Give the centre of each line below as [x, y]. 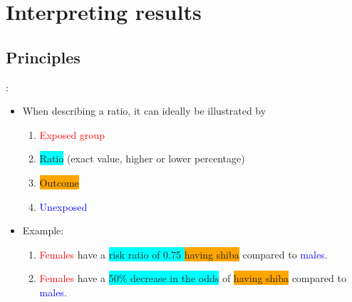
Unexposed [63, 206]
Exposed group [72, 134]
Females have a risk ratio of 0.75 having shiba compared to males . [183, 254]
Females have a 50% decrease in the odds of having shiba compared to [193, 278]
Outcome [59, 182]
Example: [43, 230]
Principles [43, 57]
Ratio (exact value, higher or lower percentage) [142, 158]
